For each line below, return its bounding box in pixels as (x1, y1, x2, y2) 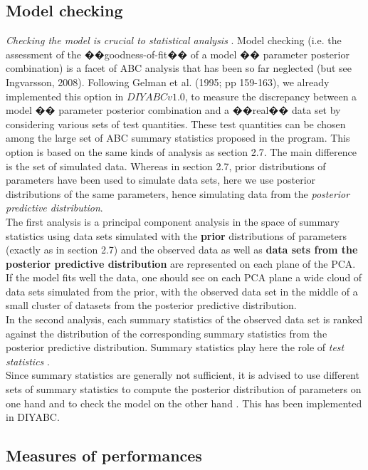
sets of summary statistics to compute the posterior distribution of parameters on (6, 382, 362, 397)
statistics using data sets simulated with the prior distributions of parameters (6, 228, 347, 243)
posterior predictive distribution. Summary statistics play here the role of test (6, 340, 345, 355)
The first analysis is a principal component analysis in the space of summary (6, 214, 340, 229)
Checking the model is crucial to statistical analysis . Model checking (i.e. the (6, 33, 342, 48)
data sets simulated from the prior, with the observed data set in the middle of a (6, 283, 358, 298)
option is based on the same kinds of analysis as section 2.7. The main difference (6, 144, 357, 159)
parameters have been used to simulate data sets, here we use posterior (6, 172, 316, 187)
